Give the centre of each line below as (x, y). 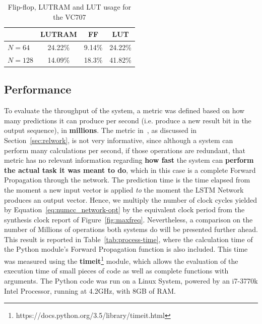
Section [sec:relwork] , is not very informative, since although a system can (119, 140)
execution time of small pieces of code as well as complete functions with (116, 271)
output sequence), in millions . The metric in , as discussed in (101, 130)
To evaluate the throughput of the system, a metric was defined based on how (124, 110)
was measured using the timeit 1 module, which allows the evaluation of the (121, 260)
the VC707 (70, 16)
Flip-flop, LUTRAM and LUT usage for (70, 7)
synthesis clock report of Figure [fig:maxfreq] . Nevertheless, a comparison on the (128, 219)
